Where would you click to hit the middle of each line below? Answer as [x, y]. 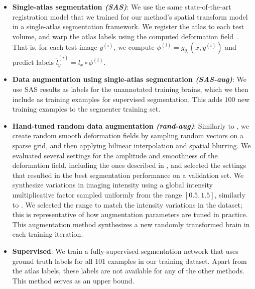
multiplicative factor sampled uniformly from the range [97, 195]
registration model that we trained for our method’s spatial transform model [130, 16]
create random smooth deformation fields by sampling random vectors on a [128, 135]
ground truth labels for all [52, 261]
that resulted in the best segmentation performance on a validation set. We [128, 175]
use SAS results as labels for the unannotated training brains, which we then [130, 89]
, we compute [134, 47]
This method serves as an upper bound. [73, 280]
